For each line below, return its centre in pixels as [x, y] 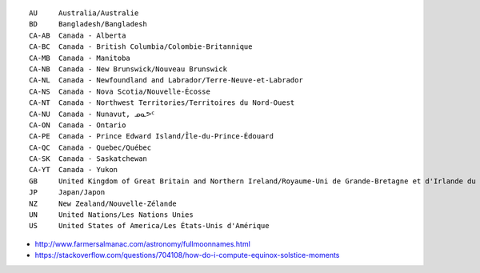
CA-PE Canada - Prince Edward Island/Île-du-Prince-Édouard [151, 136]
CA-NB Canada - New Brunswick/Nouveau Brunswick [128, 69]
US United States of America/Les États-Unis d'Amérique [149, 226]
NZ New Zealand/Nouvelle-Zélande [103, 203]
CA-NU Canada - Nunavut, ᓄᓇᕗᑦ [92, 114]
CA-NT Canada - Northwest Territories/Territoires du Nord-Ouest [162, 103]
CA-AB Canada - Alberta [78, 35]
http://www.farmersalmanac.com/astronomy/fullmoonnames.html [143, 243]
